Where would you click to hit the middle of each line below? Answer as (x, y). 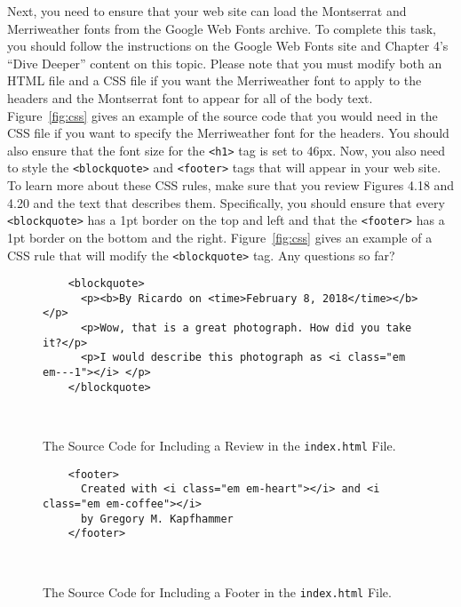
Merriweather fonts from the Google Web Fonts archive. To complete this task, (222, 28)
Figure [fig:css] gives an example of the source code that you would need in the (223, 115)
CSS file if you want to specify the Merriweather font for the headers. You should (228, 133)
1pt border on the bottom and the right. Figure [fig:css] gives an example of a (220, 237)
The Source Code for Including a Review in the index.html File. (219, 445)
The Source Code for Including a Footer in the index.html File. (217, 591)
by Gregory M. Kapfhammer (157, 519)
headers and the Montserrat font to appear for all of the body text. (190, 97)
